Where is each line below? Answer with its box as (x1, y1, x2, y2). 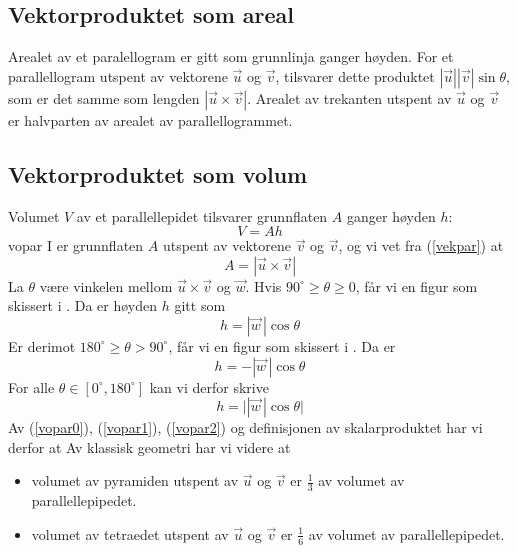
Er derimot (8, 335, 76, 356)
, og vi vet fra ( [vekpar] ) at (338, 235, 504, 256)
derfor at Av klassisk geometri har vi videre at (8, 436, 291, 457)
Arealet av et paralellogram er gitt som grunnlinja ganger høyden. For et (8, 46, 454, 67)
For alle (8, 376, 55, 397)
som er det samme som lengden (8, 87, 200, 108)
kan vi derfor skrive (149, 376, 269, 397)
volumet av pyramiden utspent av (31, 470, 239, 491)
